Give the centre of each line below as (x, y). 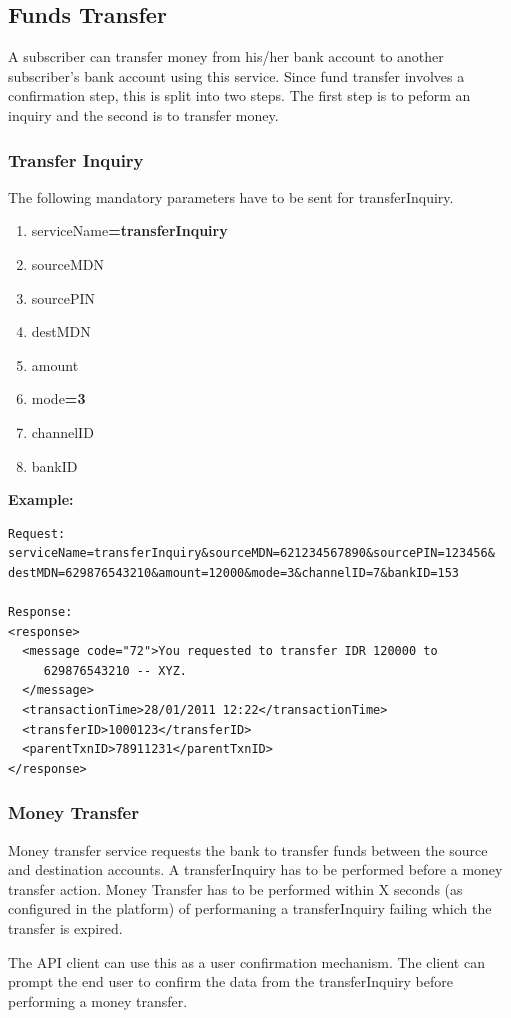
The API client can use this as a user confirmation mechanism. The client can (246, 961)
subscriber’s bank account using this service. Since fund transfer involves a (236, 75)
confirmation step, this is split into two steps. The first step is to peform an (239, 95)
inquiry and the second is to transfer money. (143, 114)
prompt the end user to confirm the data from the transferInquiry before (231, 981)
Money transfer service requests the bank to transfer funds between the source (248, 849)
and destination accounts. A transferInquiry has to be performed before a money (255, 869)
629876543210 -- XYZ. (115, 670)
